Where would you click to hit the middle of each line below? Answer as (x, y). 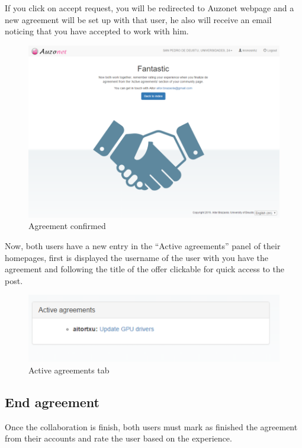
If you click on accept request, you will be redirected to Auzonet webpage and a (150, 8)
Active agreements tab (69, 370)
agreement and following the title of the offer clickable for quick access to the (144, 269)
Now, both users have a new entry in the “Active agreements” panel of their (143, 245)
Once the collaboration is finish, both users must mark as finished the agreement (151, 426)
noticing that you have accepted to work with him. (97, 31)
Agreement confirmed (67, 226)
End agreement (52, 402)
